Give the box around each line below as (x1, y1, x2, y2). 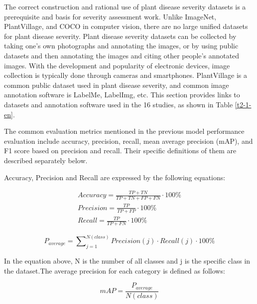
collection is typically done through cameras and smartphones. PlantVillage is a (4, 70, 247, 80)
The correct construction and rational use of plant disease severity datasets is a (4, 1, 246, 11)
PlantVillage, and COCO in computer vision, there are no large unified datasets (4, 21, 248, 31)
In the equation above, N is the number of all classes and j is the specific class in (4, 256, 251, 266)
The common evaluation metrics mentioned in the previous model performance (4, 126, 245, 136)
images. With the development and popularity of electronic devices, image (4, 60, 230, 70)
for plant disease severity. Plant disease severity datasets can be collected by (4, 30, 237, 41)
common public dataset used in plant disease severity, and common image (4, 79, 229, 90)
